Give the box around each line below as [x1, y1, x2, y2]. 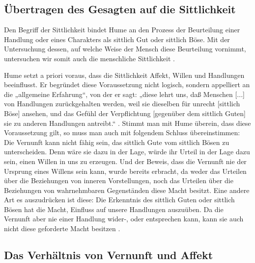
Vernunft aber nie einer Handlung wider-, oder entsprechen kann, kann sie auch [4, 214, 244, 224]
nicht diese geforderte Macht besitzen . [4, 223, 120, 234]
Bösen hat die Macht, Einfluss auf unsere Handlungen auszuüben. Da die [4, 204, 224, 214]
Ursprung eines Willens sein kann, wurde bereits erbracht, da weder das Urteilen [4, 166, 247, 176]
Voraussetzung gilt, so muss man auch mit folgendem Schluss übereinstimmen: [4, 127, 240, 138]
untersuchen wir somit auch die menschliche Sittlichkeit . [4, 53, 175, 63]
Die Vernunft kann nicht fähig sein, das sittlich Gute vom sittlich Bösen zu [4, 137, 229, 147]
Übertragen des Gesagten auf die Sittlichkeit [4, 1, 236, 17]
